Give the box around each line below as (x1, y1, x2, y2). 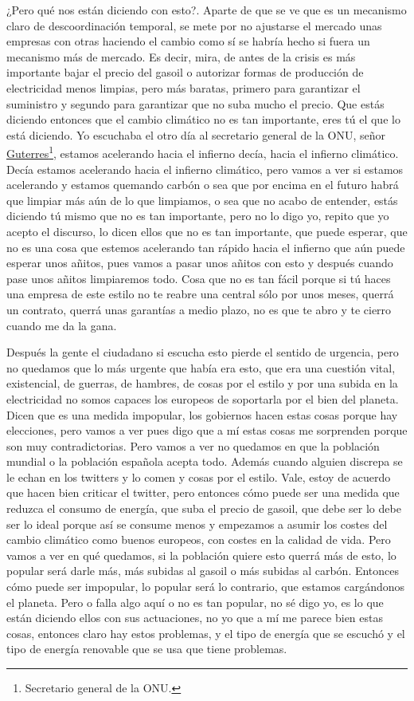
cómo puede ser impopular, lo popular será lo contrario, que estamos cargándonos (6, 578, 404, 595)
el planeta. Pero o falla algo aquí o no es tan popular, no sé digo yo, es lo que (6, 593, 384, 610)
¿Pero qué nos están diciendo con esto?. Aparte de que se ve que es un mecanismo (6, 2, 407, 18)
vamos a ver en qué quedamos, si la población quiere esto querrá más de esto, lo (6, 546, 396, 563)
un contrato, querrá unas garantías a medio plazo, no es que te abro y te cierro (6, 301, 392, 317)
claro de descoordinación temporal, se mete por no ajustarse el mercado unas (6, 17, 382, 33)
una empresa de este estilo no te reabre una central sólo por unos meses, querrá (6, 286, 394, 302)
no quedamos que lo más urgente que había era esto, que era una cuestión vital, (6, 359, 396, 376)
